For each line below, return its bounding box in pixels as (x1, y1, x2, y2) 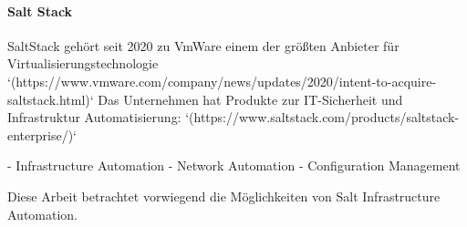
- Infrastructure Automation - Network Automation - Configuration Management (7, 156, 461, 175)
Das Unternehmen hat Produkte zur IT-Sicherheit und (98, 89, 403, 108)
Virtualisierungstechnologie (7, 54, 159, 73)
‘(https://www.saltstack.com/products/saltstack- (185, 108, 460, 127)
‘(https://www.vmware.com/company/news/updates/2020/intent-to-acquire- (7, 71, 437, 90)
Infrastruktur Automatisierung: (7, 108, 182, 127)
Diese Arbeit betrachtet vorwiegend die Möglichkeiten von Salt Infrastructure (7, 186, 441, 205)
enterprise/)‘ (7, 125, 77, 144)
